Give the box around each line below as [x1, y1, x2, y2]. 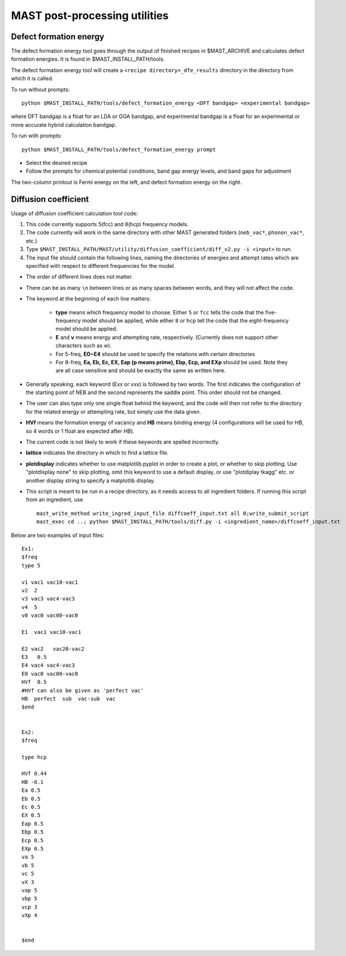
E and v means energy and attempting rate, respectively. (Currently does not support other [55, 333, 279, 340]
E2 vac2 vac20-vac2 [21, 645, 84, 652]
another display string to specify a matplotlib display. [26, 477, 156, 484]
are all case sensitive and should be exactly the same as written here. [55, 367, 226, 374]
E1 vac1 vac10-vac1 [21, 629, 81, 635]
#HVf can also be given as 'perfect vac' [21, 687, 144, 693]
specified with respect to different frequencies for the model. [26, 263, 175, 269]
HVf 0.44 [21, 770, 47, 777]
